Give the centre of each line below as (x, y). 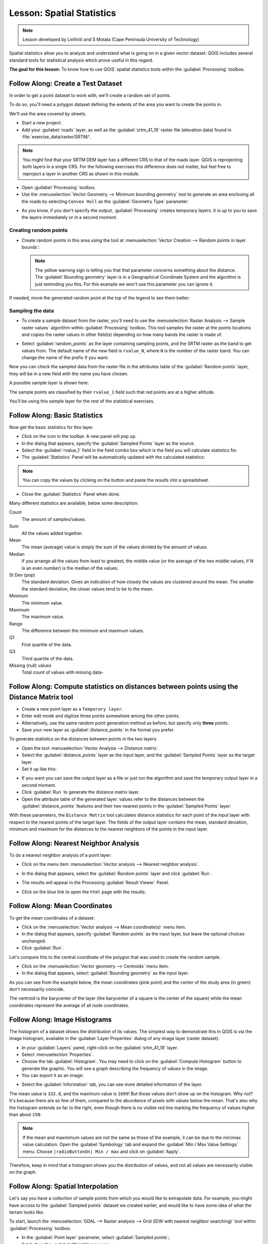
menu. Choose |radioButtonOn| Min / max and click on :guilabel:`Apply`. (101, 1151)
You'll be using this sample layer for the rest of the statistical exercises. (82, 401)
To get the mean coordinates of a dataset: (52, 918)
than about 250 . (25, 1115)
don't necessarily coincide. (37, 989)
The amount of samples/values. (54, 519)
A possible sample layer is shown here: (49, 383)
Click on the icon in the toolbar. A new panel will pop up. (79, 436)
